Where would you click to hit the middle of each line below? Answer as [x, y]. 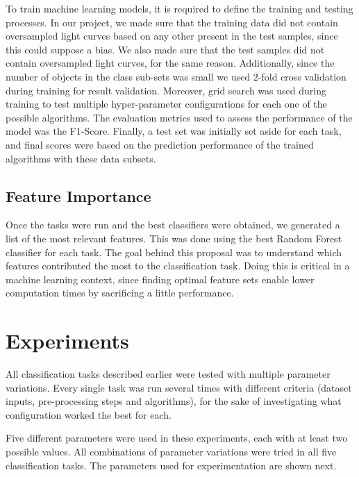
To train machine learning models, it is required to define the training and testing [179, 8]
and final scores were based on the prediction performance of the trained [160, 144]
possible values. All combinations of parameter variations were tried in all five [171, 451]
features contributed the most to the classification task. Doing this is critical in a [178, 266]
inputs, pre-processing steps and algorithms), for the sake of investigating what [174, 401]
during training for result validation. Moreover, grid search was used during [166, 90]
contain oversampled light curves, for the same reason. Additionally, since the [170, 63]
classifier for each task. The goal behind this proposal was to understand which [174, 252]
